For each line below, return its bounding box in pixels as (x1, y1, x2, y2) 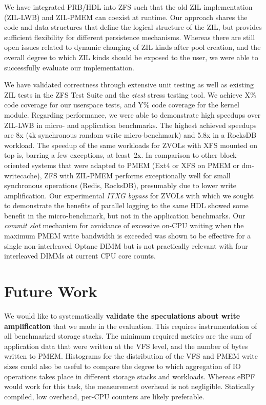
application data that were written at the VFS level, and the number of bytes (4, 340, 248, 351)
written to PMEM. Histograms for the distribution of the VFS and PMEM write (4, 351, 258, 361)
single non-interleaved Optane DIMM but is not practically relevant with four (4, 240, 248, 251)
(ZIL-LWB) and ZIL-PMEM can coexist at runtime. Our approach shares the (4, 11, 248, 22)
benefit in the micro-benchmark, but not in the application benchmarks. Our (4, 210, 245, 220)
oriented (4, 159, 30, 170)
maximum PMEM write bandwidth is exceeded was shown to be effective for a (4, 230, 251, 241)
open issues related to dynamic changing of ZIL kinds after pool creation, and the (4, 42, 261, 52)
